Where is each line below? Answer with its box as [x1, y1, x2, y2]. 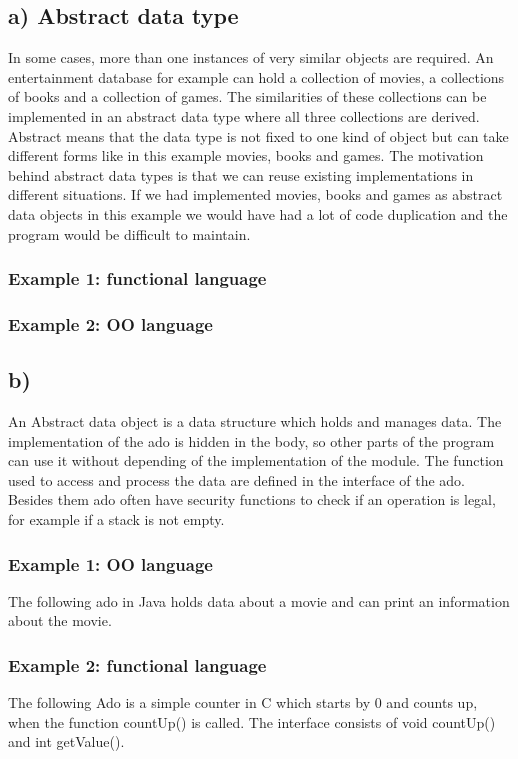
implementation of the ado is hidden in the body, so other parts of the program [8, 430, 495, 451]
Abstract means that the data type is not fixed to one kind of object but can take [8, 125, 509, 146]
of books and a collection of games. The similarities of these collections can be [8, 86, 487, 107]
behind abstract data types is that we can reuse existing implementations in [8, 164, 474, 185]
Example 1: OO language [8, 551, 213, 576]
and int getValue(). [8, 731, 125, 752]
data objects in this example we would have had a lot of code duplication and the [8, 203, 508, 224]
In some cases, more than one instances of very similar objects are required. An [8, 47, 494, 68]
